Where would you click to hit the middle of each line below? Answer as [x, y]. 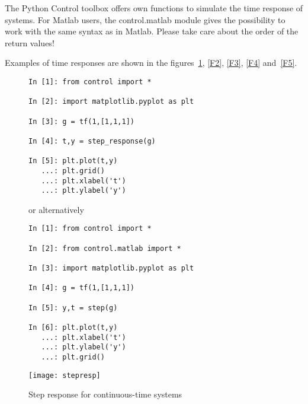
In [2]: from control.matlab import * [105, 248]
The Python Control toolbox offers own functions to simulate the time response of [154, 8]
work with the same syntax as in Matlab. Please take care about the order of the [152, 31]
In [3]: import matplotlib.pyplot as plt [111, 268]
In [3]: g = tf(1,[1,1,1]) [81, 121]
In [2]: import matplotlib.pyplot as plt [111, 102]
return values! [30, 42]
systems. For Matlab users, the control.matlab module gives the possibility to [145, 19]
